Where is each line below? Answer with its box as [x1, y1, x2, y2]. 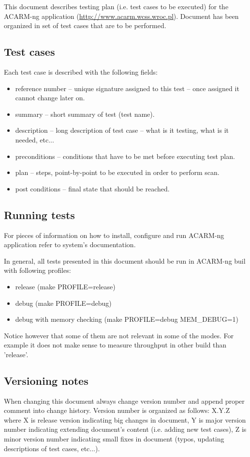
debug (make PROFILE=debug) [15, 298, 112, 308]
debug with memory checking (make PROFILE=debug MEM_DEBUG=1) [15, 314, 238, 324]
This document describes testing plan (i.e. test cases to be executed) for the [4, 1, 229, 11]
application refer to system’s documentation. [4, 239, 136, 250]
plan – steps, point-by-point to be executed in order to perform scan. [15, 167, 220, 177]
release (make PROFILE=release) [15, 281, 116, 291]
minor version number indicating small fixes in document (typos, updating [4, 434, 224, 444]
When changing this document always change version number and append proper [4, 395, 245, 406]
